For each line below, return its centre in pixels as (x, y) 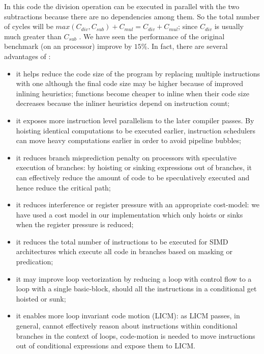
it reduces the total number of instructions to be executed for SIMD (122, 241)
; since (188, 26)
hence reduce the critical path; (63, 187)
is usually (229, 26)
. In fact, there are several (187, 46)
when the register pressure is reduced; (75, 224)
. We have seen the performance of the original (152, 36)
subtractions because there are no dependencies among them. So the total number (132, 16)
